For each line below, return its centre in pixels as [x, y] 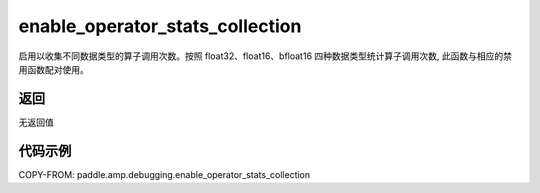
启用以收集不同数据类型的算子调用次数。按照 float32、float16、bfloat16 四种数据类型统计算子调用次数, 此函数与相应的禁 [265, 56]
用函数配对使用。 [53, 69]
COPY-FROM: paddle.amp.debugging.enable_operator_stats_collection [164, 174]
